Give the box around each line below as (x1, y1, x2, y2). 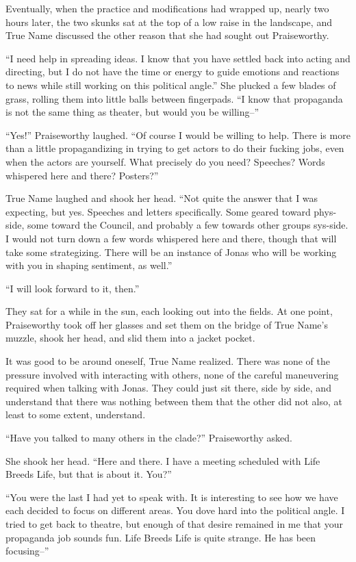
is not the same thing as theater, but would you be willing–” (5, 105, 259, 119)
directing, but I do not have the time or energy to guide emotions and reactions (5, 64, 340, 79)
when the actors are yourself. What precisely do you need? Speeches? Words (5, 154, 325, 168)
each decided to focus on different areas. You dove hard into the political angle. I (5, 503, 345, 518)
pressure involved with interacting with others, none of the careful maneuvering (5, 367, 339, 381)
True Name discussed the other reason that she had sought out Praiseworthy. (5, 28, 329, 42)
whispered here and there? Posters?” (5, 168, 159, 182)
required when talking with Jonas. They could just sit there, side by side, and (5, 381, 331, 395)
